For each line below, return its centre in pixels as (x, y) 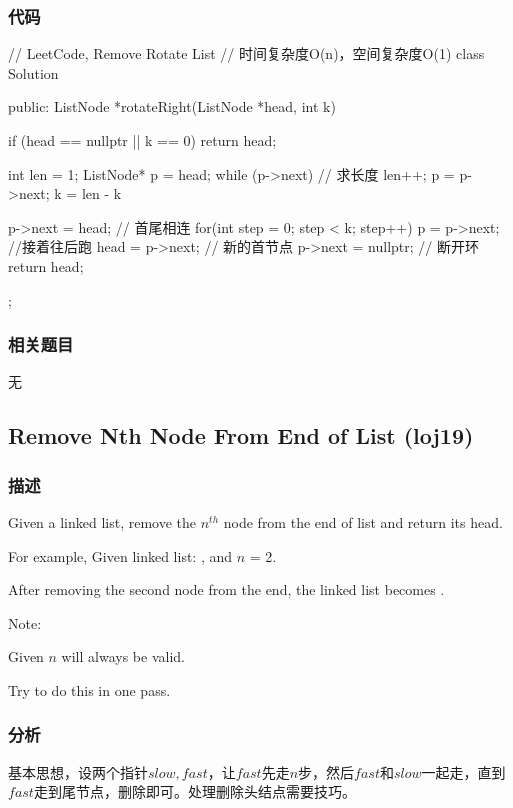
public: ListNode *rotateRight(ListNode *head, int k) (172, 106)
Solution (33, 72)
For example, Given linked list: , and (120, 555)
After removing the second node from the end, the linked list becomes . (226, 589)
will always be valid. (123, 656)
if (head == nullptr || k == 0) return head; (142, 140)
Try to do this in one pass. (89, 689)
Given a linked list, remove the (102, 521)
